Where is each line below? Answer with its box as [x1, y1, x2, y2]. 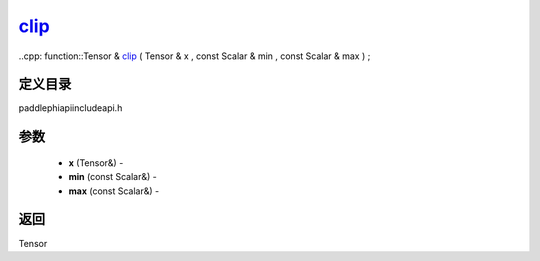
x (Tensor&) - [68, 156, 124, 169]
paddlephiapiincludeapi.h [18, 102, 123, 114]
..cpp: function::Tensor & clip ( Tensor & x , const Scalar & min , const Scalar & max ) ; [18, 50, 371, 62]
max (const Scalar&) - [68, 185, 160, 197]
